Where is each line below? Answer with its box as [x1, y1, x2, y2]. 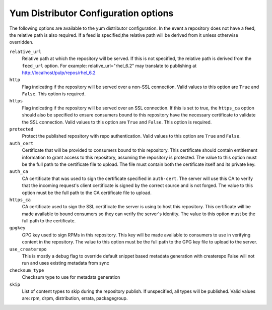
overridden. [9, 39, 34, 45]
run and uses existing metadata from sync [22, 260, 109, 266]
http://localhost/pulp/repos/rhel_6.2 [22, 70, 96, 76]
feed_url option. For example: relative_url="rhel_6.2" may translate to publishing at [22, 63, 196, 69]
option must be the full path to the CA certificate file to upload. [22, 190, 152, 196]
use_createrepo [9, 246, 47, 252]
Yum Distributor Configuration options [9, 8, 174, 19]
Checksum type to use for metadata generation [22, 274, 120, 280]
